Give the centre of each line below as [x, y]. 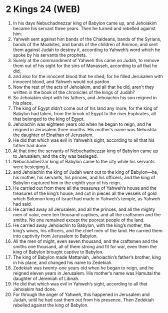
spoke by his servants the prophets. [50, 55]
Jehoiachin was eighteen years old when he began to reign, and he [82, 124]
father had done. [30, 145]
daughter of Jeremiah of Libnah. [46, 278]
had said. [22, 204]
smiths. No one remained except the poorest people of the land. [79, 220]
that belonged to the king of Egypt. [49, 119]
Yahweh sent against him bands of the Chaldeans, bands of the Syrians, [87, 39]
